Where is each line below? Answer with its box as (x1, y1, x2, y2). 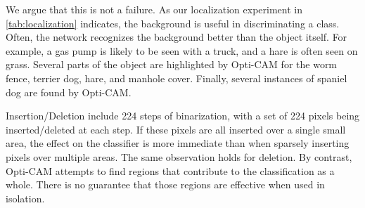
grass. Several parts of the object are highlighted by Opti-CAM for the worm (6, 57, 338, 72)
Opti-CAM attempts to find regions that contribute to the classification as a (6, 163, 335, 178)
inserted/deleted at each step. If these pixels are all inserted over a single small (6, 122, 346, 136)
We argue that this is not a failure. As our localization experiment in (6, 2, 302, 16)
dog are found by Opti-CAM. (6, 84, 132, 99)
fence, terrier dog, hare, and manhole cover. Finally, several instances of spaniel (6, 70, 347, 85)
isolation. (6, 190, 45, 205)
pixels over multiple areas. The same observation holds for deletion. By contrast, (6, 149, 352, 164)
